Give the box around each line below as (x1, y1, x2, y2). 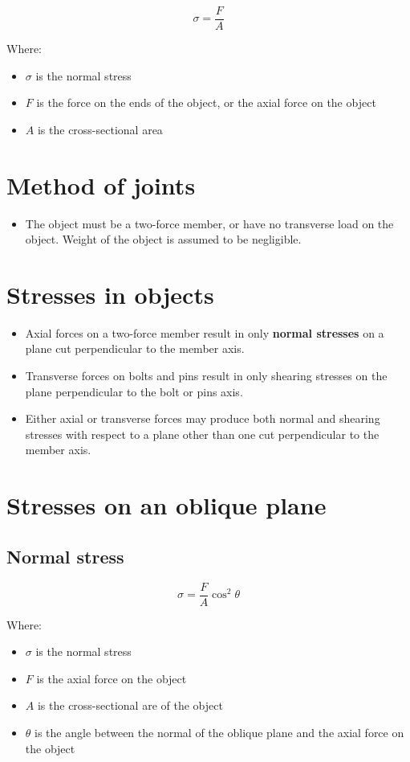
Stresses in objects (6, 277, 214, 310)
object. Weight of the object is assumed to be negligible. (25, 231, 302, 248)
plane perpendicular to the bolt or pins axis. (25, 383, 243, 399)
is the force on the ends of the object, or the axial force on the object (36, 94, 376, 111)
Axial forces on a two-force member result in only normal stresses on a (25, 324, 384, 341)
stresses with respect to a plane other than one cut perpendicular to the (25, 425, 380, 442)
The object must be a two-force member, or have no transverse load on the (25, 215, 394, 231)
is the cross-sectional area (37, 121, 163, 137)
